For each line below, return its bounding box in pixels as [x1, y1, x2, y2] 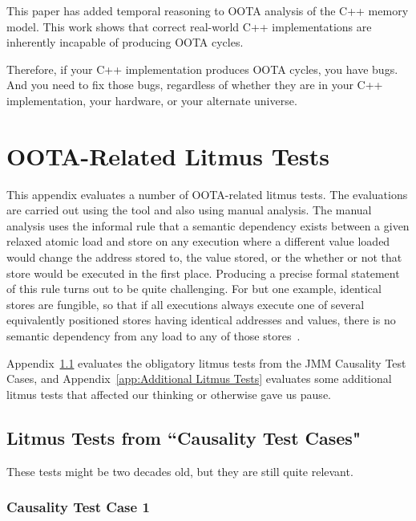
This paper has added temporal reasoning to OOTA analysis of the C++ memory [6, 2, 409, 18]
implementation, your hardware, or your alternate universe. [6, 92, 297, 108]
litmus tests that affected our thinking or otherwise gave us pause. [6, 385, 331, 402]
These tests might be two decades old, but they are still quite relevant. [6, 462, 353, 479]
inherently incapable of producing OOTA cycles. [6, 34, 244, 51]
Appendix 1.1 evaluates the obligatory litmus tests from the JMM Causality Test [6, 354, 406, 371]
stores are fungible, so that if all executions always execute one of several [6, 295, 365, 312]
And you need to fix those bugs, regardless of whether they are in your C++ [6, 76, 383, 93]
